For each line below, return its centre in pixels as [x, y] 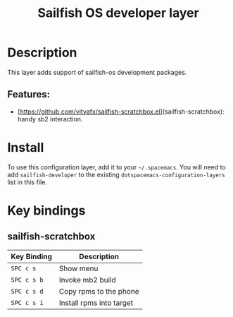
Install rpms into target [96, 303]
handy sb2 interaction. [50, 119]
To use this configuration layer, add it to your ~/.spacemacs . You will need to [117, 167]
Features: [29, 94]
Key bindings [46, 210]
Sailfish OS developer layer [118, 13]
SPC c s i [27, 303]
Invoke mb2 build [87, 280]
